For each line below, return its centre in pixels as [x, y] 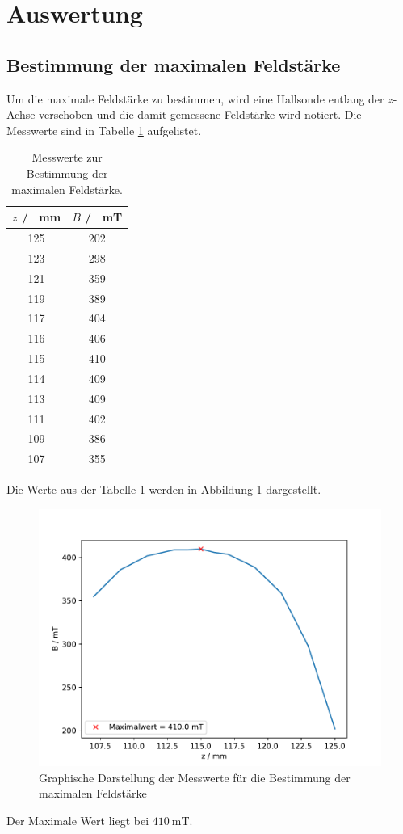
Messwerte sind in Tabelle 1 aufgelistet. [104, 130]
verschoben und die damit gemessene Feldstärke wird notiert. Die [200, 114]
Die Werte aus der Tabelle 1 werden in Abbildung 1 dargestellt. [164, 489]
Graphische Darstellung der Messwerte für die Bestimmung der [195, 777]
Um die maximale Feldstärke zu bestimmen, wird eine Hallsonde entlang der [195, 98]
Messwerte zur [67, 157]
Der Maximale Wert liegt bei [78, 820]
